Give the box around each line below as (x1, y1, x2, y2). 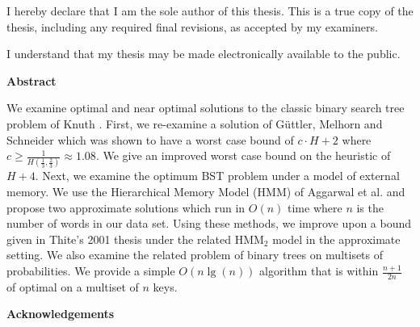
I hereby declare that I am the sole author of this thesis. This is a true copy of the (6, 2, 414, 19)
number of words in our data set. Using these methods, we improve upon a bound (6, 215, 412, 232)
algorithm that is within (259, 262, 379, 279)
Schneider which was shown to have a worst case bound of (6, 131, 294, 148)
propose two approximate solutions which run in (6, 199, 246, 216)
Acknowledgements (6, 305, 115, 322)
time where (288, 199, 342, 216)
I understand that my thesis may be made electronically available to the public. (6, 45, 401, 62)
